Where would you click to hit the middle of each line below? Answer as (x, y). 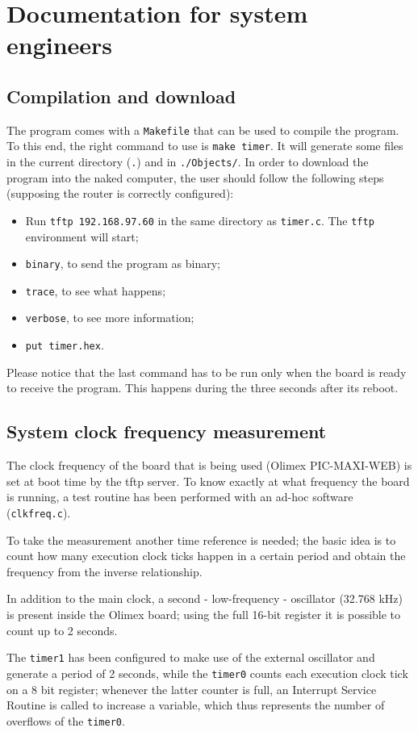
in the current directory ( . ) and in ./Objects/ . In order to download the (188, 162)
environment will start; (82, 236)
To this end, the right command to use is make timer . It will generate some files (205, 146)
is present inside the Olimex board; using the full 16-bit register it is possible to (204, 614)
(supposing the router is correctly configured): (120, 193)
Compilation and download (121, 96)
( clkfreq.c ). (39, 512)
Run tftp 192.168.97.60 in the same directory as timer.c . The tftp (200, 220)
